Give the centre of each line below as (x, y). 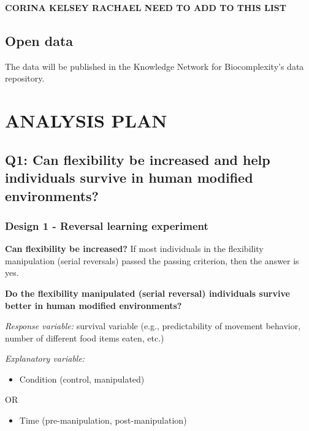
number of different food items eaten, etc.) (85, 338)
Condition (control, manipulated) (82, 379)
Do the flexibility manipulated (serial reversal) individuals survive (147, 293)
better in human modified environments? (93, 305)
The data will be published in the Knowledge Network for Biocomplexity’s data (154, 66)
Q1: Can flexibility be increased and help (138, 159)
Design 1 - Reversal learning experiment (107, 225)
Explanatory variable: (45, 358)
